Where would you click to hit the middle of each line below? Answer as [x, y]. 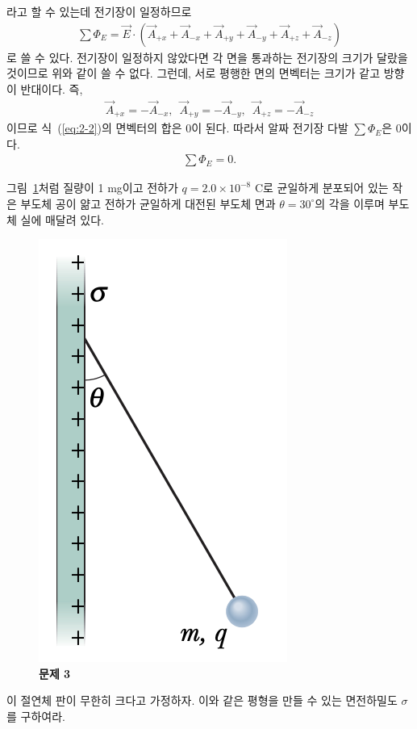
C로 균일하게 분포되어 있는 [321, 188]
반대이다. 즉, [52, 88]
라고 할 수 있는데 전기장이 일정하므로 [99, 11]
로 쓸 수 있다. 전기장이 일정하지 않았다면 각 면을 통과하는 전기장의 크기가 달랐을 [207, 57]
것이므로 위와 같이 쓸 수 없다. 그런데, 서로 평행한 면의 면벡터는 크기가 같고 [194, 73]
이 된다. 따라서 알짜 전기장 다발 [270, 128]
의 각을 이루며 [350, 203]
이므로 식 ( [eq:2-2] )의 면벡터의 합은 [94, 128]
